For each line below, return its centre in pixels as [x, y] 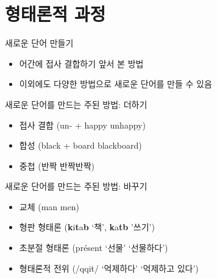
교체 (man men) [49, 206]
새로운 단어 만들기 [39, 43]
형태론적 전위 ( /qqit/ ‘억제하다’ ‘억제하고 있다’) [109, 268]
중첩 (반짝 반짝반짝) [57, 165]
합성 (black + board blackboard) [80, 145]
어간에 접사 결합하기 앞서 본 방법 [81, 63]
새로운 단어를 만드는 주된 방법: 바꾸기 [76, 186]
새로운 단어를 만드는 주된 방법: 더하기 [76, 104]
